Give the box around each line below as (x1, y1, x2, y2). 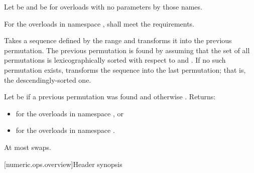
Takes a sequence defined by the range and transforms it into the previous (4, 35, 232, 46)
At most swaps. (4, 141, 51, 152)
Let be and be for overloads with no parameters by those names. (4, 2, 202, 12)
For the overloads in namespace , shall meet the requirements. (4, 18, 195, 29)
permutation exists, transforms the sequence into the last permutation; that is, (4, 64, 246, 75)
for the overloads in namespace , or (16, 108, 123, 118)
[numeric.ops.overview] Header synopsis (4, 158, 122, 169)
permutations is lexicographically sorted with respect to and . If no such (4, 55, 226, 65)
